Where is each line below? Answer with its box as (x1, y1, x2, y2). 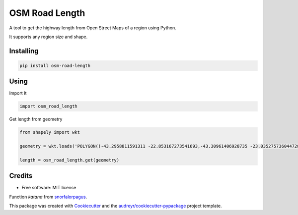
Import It (9, 90, 27, 96)
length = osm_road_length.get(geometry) (19, 157, 119, 163)
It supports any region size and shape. (9, 34, 88, 40)
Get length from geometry (9, 116, 63, 122)
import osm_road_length (19, 104, 78, 109)
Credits (9, 171, 33, 180)
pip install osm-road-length (19, 62, 91, 68)
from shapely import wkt (19, 129, 80, 135)
